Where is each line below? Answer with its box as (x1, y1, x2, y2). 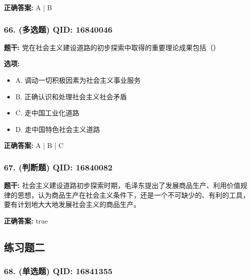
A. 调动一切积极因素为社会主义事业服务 (15, 75, 141, 85)
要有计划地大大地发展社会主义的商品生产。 (4, 199, 140, 209)
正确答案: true (4, 215, 48, 225)
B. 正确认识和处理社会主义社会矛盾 (15, 91, 127, 101)
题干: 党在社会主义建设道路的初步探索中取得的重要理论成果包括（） (4, 42, 220, 52)
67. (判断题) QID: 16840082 (4, 161, 113, 173)
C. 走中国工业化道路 (15, 108, 79, 118)
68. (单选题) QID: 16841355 (4, 265, 113, 277)
